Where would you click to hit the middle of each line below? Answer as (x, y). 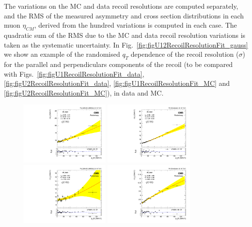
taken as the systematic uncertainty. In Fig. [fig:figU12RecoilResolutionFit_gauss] (126, 44)
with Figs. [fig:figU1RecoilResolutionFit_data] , (74, 73)
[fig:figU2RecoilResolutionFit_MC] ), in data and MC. (84, 92)
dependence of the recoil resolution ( (185, 54)
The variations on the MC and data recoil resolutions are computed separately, (121, 6)
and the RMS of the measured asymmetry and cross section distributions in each (124, 15)
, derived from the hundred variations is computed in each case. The (135, 25)
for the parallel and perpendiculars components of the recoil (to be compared (118, 64)
